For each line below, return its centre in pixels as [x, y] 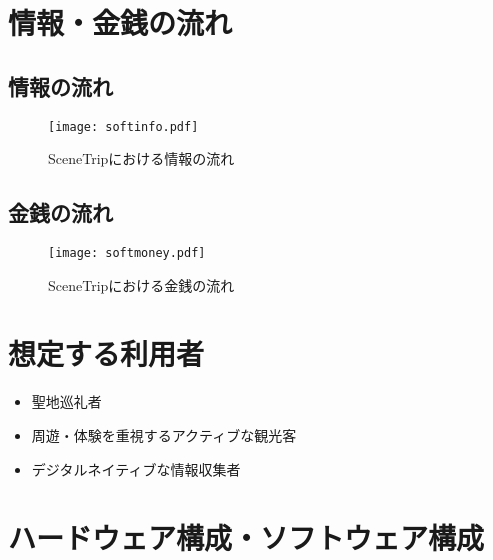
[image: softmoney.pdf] [127, 253]
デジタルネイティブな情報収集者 [136, 468]
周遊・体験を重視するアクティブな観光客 [164, 435]
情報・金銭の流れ [120, 22]
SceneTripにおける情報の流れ [141, 158]
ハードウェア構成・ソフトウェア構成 [246, 537]
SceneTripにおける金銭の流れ [141, 284]
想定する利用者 [106, 353]
